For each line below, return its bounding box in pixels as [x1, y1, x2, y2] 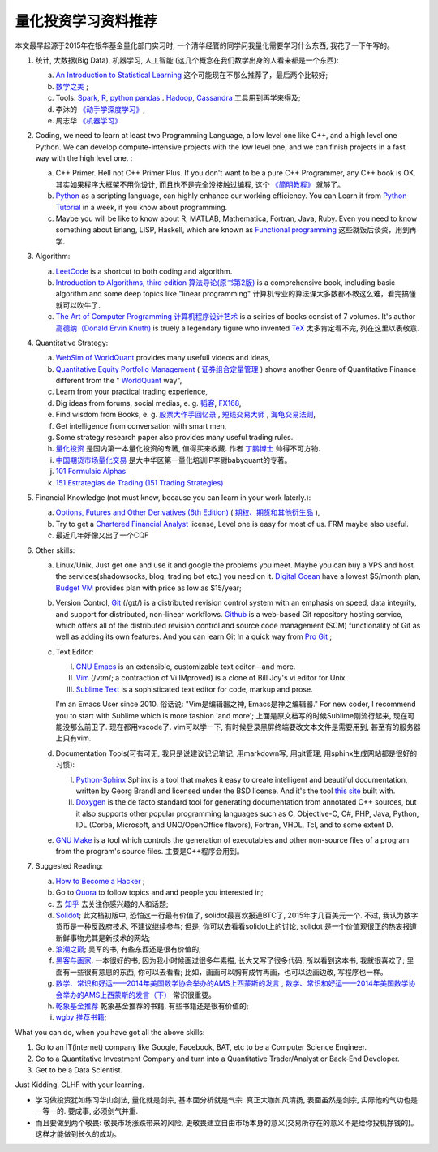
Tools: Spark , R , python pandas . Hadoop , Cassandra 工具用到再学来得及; [55, 93, 301, 103]
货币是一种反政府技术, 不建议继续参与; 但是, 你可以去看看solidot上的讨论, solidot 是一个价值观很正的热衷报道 [55, 921, 418, 931]
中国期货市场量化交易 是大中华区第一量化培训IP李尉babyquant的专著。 [55, 455, 292, 464]
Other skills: [35, 545, 75, 555]
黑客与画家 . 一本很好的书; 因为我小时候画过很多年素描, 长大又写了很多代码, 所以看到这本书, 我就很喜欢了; [55, 956, 406, 965]
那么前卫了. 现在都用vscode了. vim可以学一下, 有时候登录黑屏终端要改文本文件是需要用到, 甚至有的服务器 [69, 723, 421, 732]
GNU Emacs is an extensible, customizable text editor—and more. [75, 662, 296, 671]
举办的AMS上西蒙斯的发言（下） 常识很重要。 [62, 990, 217, 999]
